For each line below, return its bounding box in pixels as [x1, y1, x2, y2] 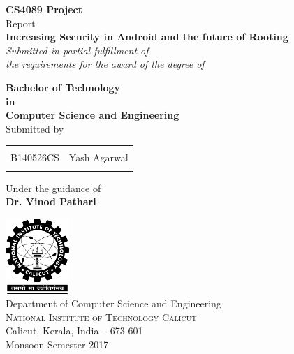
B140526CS [10, 150, 59, 165]
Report [6, 15, 36, 30]
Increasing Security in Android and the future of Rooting [6, 29, 288, 44]
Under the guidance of [6, 180, 101, 195]
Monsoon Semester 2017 [6, 337, 109, 351]
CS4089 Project [6, 2, 82, 16]
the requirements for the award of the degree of [6, 57, 205, 71]
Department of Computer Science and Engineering [6, 296, 221, 311]
